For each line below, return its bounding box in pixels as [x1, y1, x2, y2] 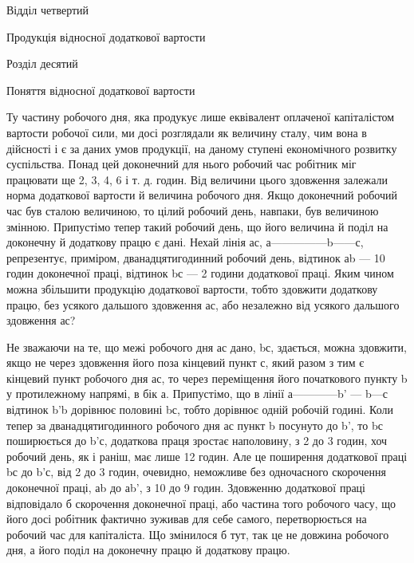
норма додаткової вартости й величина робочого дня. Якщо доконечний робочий [6, 187, 397, 203]
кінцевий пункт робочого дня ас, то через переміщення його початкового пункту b [6, 369, 408, 386]
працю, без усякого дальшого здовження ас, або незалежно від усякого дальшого [6, 296, 400, 313]
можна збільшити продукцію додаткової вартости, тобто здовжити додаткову [6, 280, 378, 297]
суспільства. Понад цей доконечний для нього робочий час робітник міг [6, 156, 357, 172]
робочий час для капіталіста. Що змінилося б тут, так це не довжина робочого [6, 526, 389, 542]
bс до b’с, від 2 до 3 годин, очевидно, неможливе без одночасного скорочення [6, 463, 386, 480]
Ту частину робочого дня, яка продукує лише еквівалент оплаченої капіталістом [6, 108, 395, 125]
